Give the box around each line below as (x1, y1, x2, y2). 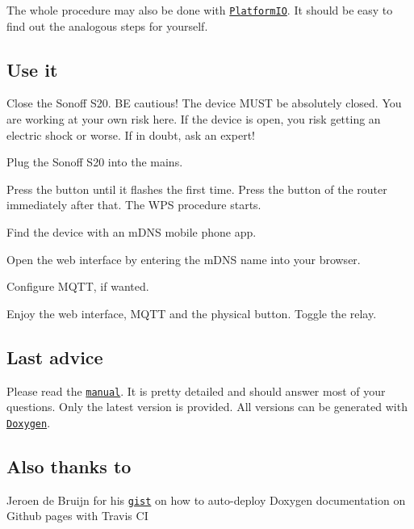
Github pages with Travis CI (6, 507, 148, 524)
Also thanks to (6, 453, 132, 478)
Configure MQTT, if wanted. (6, 278, 149, 295)
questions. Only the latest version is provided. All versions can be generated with (6, 398, 408, 415)
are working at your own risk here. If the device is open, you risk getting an (6, 111, 381, 128)
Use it (6, 57, 58, 82)
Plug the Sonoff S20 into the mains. (6, 153, 183, 170)
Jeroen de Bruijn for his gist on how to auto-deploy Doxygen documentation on (6, 491, 406, 508)
